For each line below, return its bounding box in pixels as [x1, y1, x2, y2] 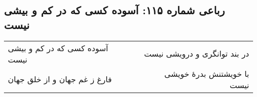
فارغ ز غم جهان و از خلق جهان [8, 73, 112, 85]
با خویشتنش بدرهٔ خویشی [164, 67, 249, 79]
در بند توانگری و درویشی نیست [144, 48, 249, 60]
